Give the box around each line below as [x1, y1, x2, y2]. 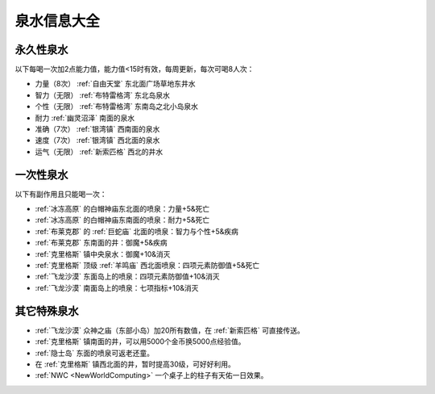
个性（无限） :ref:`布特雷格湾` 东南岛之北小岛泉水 [35, 102, 199, 111]
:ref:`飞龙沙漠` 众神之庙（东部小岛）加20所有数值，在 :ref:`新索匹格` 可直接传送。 [35, 325, 305, 335]
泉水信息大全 [14, 12, 101, 30]
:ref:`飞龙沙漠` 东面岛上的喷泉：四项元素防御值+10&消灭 [35, 271, 221, 282]
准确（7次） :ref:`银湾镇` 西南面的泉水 [35, 124, 160, 134]
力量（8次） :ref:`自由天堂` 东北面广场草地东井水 [35, 79, 197, 89]
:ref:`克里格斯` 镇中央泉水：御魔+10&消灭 [35, 249, 171, 258]
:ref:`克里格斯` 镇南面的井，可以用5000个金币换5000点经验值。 [35, 337, 246, 346]
